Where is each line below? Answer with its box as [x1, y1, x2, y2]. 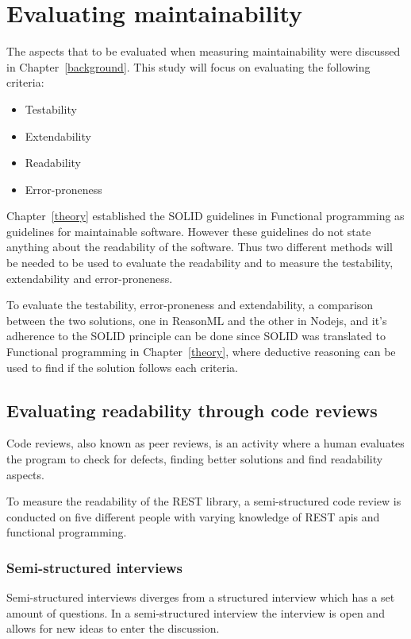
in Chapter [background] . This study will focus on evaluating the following [6, 58, 371, 75]
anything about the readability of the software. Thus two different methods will [6, 238, 393, 255]
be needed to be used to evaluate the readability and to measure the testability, [6, 254, 394, 271]
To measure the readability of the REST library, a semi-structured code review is [6, 493, 401, 509]
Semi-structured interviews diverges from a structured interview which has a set [6, 589, 395, 606]
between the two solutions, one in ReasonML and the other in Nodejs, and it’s [6, 312, 387, 328]
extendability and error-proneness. [6, 269, 173, 286]
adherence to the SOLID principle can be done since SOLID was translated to [6, 327, 386, 344]
